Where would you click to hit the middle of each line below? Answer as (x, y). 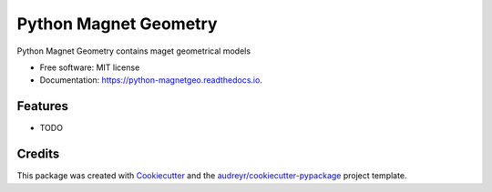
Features (42, 106)
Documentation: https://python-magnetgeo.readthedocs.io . (151, 80)
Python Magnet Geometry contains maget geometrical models (133, 51)
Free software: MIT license (90, 67)
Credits (38, 154)
